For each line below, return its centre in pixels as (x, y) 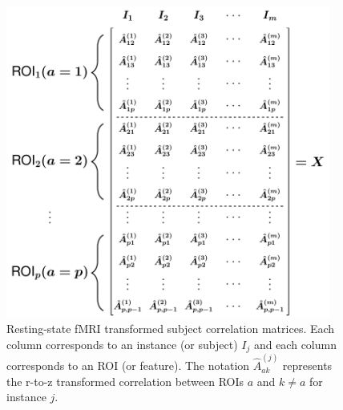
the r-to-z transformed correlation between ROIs (125, 381)
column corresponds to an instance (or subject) (122, 344)
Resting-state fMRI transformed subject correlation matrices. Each (171, 329)
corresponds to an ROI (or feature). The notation (128, 365)
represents (307, 365)
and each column (295, 344)
